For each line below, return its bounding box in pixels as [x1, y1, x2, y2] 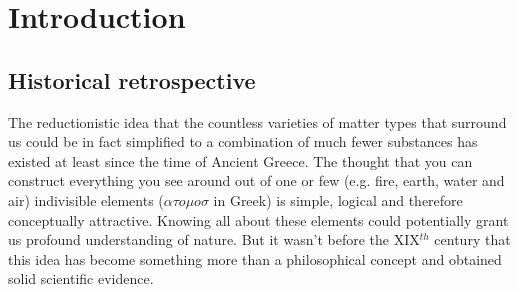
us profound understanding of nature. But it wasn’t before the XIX [8, 229, 420, 250]
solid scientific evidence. [8, 268, 154, 289]
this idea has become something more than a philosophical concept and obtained [8, 248, 502, 269]
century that [434, 229, 511, 250]
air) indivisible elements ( [8, 189, 164, 210]
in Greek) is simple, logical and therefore [213, 189, 463, 210]
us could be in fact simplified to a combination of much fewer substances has [8, 131, 478, 152]
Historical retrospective [8, 64, 256, 95]
